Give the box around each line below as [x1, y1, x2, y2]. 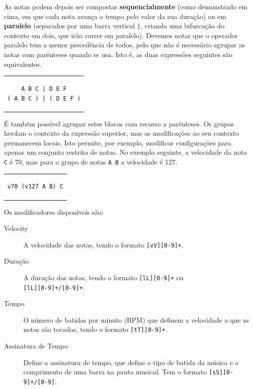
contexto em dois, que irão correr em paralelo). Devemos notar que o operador [4, 30, 238, 40]
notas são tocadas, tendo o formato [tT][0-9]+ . [23, 324, 168, 334]
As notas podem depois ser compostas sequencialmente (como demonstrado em [4, 1, 248, 11]
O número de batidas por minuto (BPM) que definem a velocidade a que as [23, 314, 249, 325]
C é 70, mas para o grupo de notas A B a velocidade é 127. [4, 157, 177, 167]
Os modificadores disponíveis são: [4, 206, 104, 217]
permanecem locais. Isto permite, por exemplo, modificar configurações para [4, 137, 232, 147]
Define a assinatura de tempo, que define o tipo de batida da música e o [23, 357, 239, 367]
